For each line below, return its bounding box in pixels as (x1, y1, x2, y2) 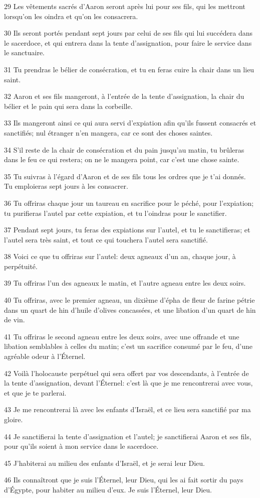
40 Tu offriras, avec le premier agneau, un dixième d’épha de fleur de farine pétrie (4, 295, 255, 305)
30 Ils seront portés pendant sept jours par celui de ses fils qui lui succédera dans (4, 28, 252, 38)
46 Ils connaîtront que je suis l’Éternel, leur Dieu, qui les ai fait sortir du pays (4, 474, 243, 485)
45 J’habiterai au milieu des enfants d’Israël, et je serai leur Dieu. (4, 457, 205, 468)
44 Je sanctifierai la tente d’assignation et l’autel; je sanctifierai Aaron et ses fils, (4, 431, 251, 441)
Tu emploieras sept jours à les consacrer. (4, 181, 128, 191)
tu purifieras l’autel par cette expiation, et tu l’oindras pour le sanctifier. (4, 207, 227, 218)
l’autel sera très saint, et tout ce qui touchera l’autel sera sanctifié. (4, 234, 208, 244)
